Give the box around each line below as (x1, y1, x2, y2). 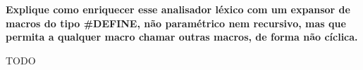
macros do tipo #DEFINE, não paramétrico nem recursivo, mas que (6, 15, 346, 30)
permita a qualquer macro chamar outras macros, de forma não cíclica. (6, 29, 358, 44)
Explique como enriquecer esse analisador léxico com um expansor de (6, 2, 350, 16)
